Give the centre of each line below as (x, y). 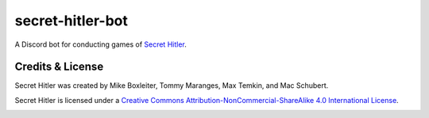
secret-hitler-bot (71, 21)
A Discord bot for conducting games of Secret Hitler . (100, 44)
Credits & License (59, 67)
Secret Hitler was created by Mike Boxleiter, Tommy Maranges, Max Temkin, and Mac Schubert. (172, 86)
